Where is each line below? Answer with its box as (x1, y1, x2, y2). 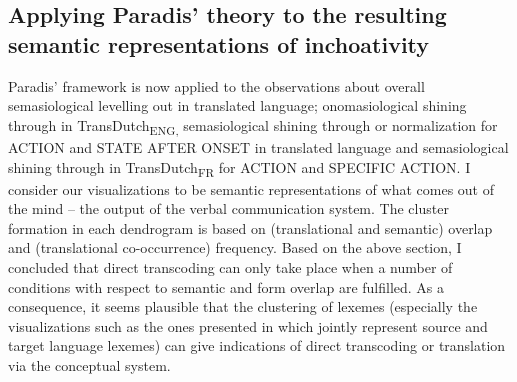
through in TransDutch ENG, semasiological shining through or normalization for (8, 114, 498, 138)
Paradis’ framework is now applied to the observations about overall (8, 75, 425, 96)
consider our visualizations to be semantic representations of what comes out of (8, 178, 494, 199)
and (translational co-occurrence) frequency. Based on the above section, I (8, 237, 462, 258)
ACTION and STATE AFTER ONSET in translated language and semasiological (8, 136, 509, 157)
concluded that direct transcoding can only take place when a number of (8, 257, 453, 277)
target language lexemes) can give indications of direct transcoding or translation (8, 335, 506, 356)
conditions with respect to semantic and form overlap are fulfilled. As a (8, 276, 445, 297)
